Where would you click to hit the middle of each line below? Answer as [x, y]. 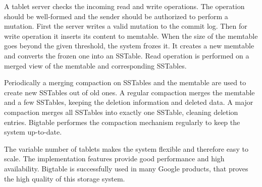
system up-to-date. [33, 132]
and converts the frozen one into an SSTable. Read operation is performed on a [127, 55]
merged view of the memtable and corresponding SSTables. [95, 65]
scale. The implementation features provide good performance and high [114, 159]
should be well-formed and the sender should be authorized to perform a [116, 16]
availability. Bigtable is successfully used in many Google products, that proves [126, 168]
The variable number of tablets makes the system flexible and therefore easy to [126, 148]
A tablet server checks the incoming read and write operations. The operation [124, 6]
